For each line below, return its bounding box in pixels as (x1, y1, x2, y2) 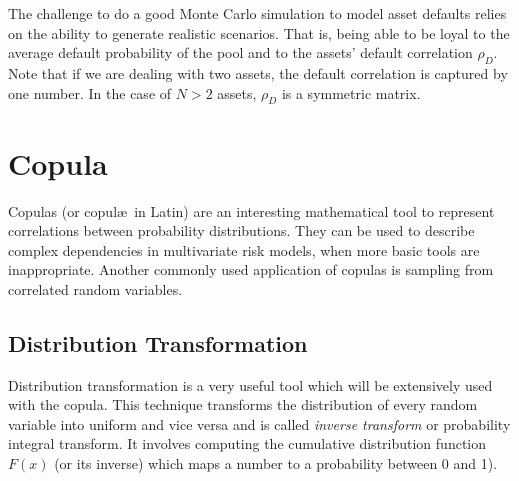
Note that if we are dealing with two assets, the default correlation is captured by (8, 62, 508, 83)
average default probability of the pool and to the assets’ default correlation (8, 42, 473, 63)
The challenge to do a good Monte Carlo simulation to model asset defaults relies (8, 3, 507, 23)
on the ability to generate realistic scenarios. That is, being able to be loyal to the (8, 22, 510, 43)
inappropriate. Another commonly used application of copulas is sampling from (8, 259, 494, 280)
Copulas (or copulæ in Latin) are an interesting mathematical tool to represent (8, 200, 495, 221)
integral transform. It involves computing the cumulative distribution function (8, 433, 487, 454)
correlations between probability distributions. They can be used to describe (8, 220, 475, 241)
